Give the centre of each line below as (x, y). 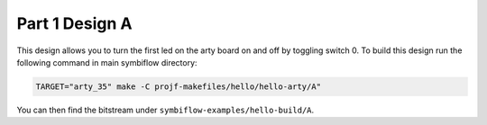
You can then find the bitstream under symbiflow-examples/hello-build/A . (165, 110)
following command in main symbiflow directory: (107, 62)
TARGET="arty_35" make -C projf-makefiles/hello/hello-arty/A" (179, 86)
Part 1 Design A (74, 23)
